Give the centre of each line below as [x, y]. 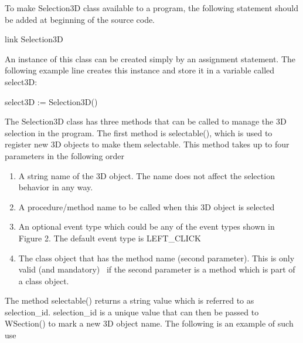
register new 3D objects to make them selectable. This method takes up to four [147, 144]
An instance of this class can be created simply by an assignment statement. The [150, 58]
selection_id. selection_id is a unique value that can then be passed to [132, 312]
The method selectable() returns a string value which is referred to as [130, 300]
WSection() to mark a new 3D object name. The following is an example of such [149, 323]
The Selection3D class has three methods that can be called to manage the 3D [146, 121]
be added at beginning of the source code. [80, 19]
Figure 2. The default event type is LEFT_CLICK [110, 238]
